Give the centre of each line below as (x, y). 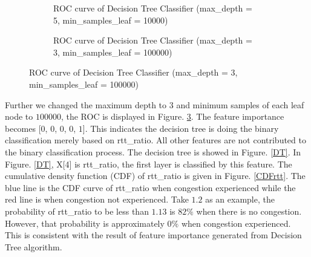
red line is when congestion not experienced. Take (97, 199)
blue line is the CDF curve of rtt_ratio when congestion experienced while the (150, 187)
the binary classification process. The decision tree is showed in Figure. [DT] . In (153, 151)
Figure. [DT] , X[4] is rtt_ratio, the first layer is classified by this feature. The (149, 164)
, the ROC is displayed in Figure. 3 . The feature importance (172, 116)
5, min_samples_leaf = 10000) (111, 20)
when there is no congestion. (249, 211)
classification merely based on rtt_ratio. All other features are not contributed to (155, 140)
